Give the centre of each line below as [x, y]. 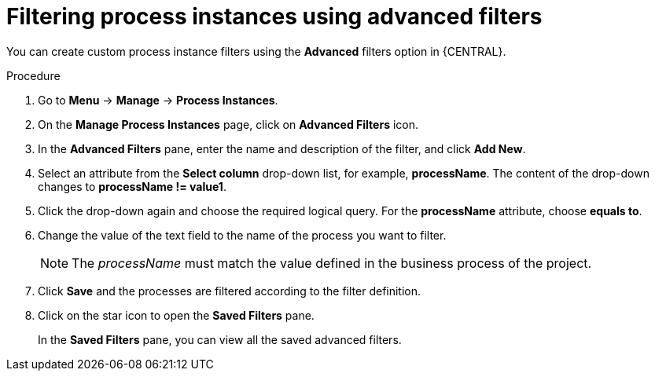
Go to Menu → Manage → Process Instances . [158, 100]
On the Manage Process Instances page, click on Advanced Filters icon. [228, 124]
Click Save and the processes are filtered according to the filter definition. [230, 291]
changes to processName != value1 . [132, 186]
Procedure [33, 75]
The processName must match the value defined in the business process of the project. [332, 263]
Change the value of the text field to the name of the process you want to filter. [242, 235]
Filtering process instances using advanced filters [274, 16]
